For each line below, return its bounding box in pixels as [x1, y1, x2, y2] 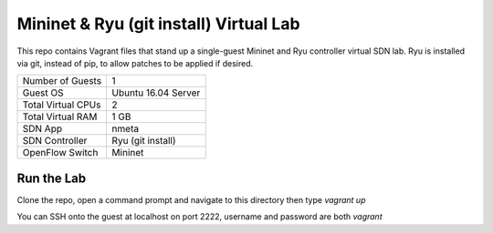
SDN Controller [22, 135, 88, 147]
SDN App [22, 123, 63, 136]
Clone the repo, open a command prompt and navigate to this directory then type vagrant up [16, 194, 366, 205]
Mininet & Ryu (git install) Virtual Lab [16, 14, 300, 34]
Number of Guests [22, 75, 102, 87]
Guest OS [22, 86, 64, 99]
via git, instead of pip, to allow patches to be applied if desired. [16, 57, 254, 68]
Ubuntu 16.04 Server [111, 86, 201, 99]
